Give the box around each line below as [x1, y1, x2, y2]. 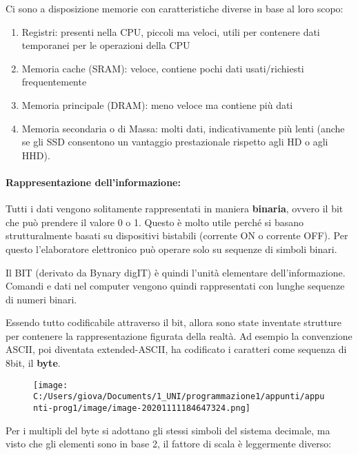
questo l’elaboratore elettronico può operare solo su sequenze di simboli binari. [6, 241, 337, 256]
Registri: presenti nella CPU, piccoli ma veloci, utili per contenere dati [21, 24, 320, 39]
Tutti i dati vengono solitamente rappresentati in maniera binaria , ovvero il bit [6, 201, 344, 216]
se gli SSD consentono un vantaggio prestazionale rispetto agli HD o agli [21, 134, 328, 149]
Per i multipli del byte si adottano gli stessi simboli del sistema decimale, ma [6, 423, 330, 437]
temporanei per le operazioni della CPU [21, 38, 190, 52]
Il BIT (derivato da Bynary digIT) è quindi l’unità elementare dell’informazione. [6, 265, 346, 279]
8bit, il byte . [6, 356, 61, 370]
